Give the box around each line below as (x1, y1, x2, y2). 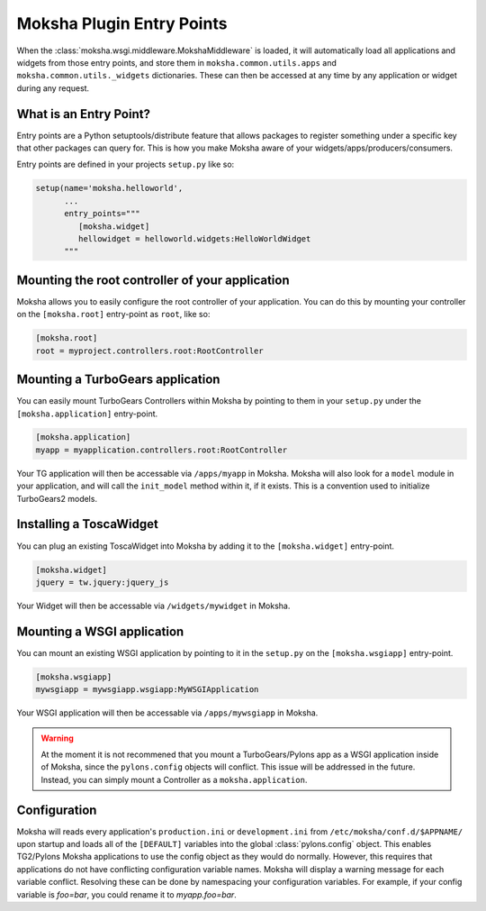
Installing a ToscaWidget (16, 516, 159, 532)
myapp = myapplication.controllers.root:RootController (35, 444, 288, 455)
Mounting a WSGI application (16, 624, 184, 639)
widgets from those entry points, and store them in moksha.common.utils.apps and (16, 57, 337, 68)
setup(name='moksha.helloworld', (35, 183, 184, 194)
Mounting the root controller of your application (16, 272, 290, 287)
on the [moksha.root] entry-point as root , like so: (16, 309, 211, 320)
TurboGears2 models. (16, 493, 98, 504)
